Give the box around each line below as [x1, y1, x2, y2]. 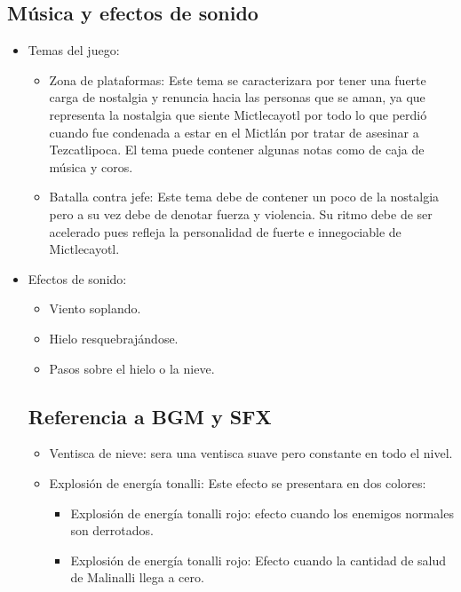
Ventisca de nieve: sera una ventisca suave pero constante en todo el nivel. [49, 444, 453, 462]
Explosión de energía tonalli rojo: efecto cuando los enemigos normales [70, 503, 454, 522]
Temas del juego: [28, 41, 120, 59]
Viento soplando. [49, 299, 141, 318]
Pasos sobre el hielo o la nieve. [49, 359, 215, 377]
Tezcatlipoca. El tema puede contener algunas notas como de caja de [49, 140, 425, 159]
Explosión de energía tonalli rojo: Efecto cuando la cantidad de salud [70, 550, 447, 569]
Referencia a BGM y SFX [28, 402, 272, 430]
